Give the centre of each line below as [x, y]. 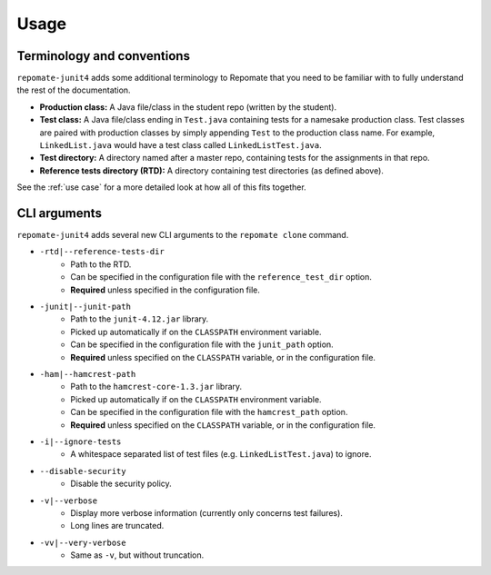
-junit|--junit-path [85, 307]
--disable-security [83, 471]
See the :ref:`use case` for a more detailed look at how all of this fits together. [161, 187]
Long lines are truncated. [117, 526]
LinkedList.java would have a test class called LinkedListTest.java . [180, 145]
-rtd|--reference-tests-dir [102, 252]
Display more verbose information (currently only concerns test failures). [206, 512]
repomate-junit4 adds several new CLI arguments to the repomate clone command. [183, 235]
